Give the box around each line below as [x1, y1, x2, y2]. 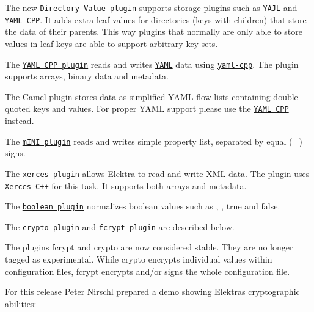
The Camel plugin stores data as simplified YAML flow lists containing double [5, 90, 298, 103]
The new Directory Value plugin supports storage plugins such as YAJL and [5, 1, 298, 13]
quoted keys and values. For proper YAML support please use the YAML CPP [5, 102, 289, 115]
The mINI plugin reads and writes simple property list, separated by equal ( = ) [5, 134, 302, 147]
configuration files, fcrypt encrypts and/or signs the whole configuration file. [5, 264, 290, 277]
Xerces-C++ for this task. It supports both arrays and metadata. [5, 179, 247, 192]
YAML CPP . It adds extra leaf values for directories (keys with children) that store [5, 13, 307, 26]
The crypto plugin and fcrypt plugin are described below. [5, 220, 235, 233]
